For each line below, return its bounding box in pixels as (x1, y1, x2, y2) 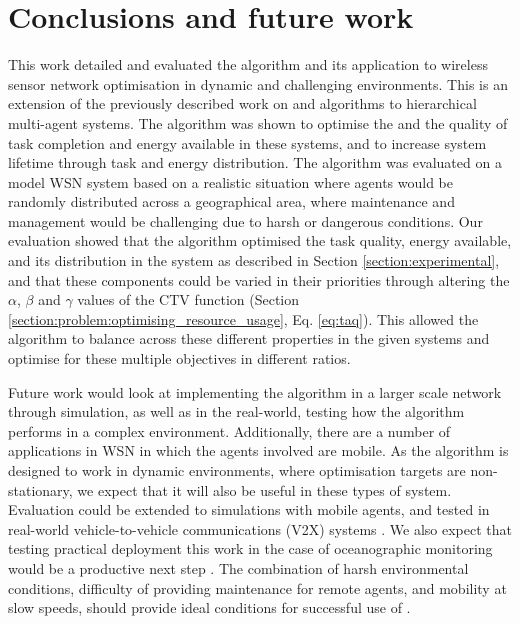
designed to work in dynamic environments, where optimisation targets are (8, 460, 466, 480)
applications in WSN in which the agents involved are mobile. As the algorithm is (8, 440, 509, 461)
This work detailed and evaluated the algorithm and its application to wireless (8, 54, 488, 75)
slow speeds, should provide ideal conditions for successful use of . (8, 597, 411, 618)
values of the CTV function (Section (77, 289, 300, 310)
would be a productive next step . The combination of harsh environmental (8, 557, 469, 578)
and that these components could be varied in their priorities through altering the (8, 269, 510, 290)
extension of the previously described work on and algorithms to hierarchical (8, 93, 477, 114)
